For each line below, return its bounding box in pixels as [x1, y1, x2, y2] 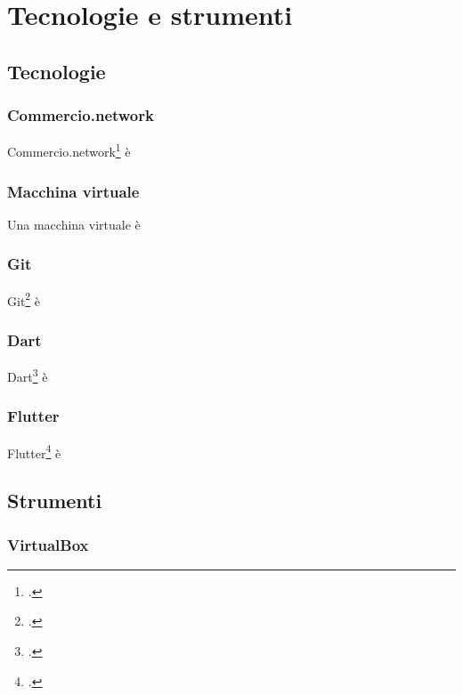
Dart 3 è [7, 365, 48, 385]
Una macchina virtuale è [7, 214, 141, 233]
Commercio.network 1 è [7, 140, 131, 161]
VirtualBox [7, 533, 89, 555]
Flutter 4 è [7, 440, 61, 462]
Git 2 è [7, 288, 41, 310]
